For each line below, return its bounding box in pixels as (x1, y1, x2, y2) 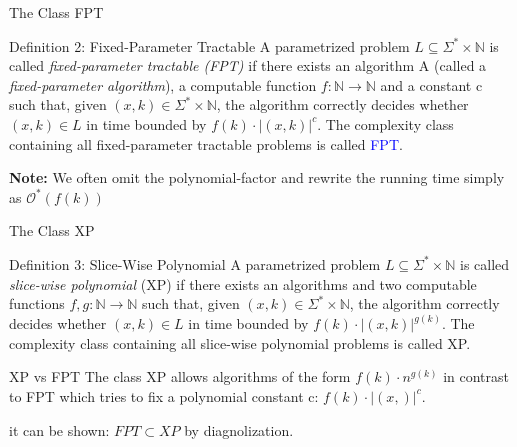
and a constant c (380, 74, 483, 95)
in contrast (443, 366, 509, 387)
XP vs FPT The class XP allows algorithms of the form (9, 366, 351, 387)
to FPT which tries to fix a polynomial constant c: (9, 385, 319, 406)
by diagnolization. (184, 419, 294, 440)
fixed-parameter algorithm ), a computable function (9, 74, 317, 95)
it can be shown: (9, 419, 110, 440)
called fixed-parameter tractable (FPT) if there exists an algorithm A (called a (9, 55, 487, 76)
